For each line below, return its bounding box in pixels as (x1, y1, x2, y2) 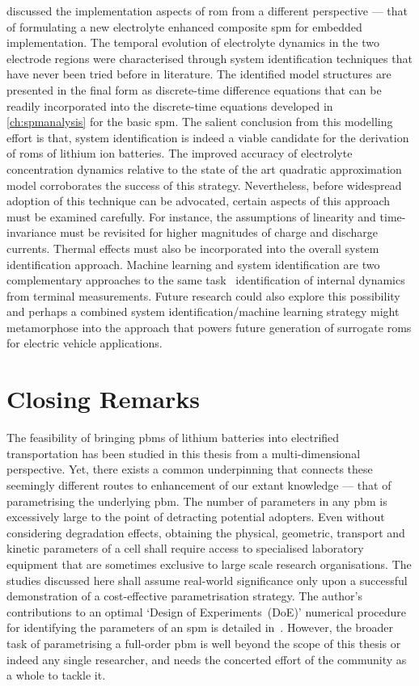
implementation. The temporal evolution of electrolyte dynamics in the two (6, 34, 379, 51)
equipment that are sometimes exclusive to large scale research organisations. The (6, 555, 412, 572)
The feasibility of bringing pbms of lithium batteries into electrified (6, 429, 340, 446)
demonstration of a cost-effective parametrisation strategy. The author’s (6, 587, 363, 604)
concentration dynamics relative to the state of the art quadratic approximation (6, 160, 402, 177)
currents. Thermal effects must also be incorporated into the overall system (6, 239, 379, 256)
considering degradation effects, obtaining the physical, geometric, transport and (6, 524, 405, 541)
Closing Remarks (6, 382, 201, 415)
